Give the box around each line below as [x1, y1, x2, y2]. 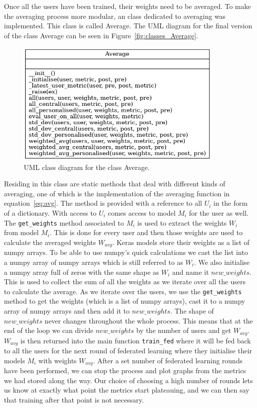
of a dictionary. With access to [4, 208, 97, 218]
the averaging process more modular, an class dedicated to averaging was [4, 10, 226, 21]
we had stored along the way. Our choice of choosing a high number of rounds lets [4, 375, 253, 385]
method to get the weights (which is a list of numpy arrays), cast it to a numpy [4, 296, 245, 306]
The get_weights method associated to [4, 217, 124, 228]
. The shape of [170, 305, 214, 316]
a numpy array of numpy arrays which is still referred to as [4, 256, 183, 267]
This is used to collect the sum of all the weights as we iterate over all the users [4, 276, 246, 287]
